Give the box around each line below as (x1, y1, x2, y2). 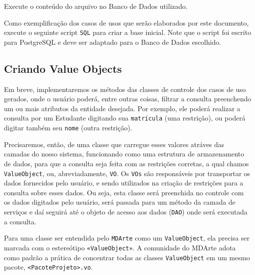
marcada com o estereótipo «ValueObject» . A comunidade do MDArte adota (4, 242, 236, 252)
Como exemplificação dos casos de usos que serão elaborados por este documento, (4, 17, 249, 28)
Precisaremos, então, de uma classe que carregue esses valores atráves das (4, 139, 225, 149)
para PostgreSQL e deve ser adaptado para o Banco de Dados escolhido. (4, 36, 221, 47)
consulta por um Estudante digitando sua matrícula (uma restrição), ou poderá (4, 113, 246, 123)
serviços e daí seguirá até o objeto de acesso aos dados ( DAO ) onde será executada (4, 206, 248, 216)
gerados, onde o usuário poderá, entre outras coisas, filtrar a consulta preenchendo (4, 93, 252, 104)
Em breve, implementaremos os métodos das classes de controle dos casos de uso (4, 84, 246, 94)
